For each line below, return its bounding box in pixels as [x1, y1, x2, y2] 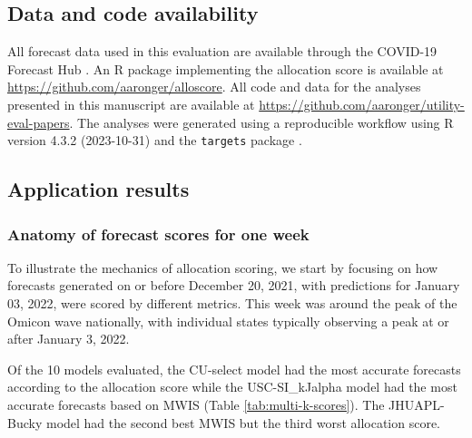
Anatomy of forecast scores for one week [7, 222, 310, 245]
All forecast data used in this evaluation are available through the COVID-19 [7, 42, 438, 61]
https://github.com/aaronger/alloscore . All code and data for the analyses [7, 77, 421, 96]
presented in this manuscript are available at [7, 94, 255, 113]
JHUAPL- [388, 394, 445, 414]
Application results [7, 175, 190, 203]
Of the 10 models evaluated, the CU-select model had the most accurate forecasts [7, 359, 461, 378]
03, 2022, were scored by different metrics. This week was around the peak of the [7, 294, 457, 313]
